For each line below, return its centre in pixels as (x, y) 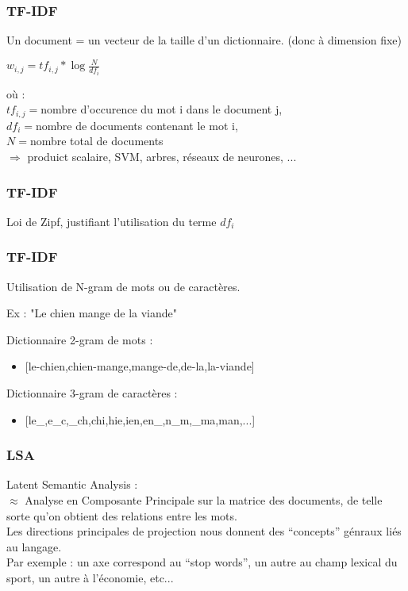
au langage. (34, 546)
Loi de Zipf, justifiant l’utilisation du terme (112, 221)
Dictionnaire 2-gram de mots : (80, 339)
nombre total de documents (96, 141)
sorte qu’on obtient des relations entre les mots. (122, 515)
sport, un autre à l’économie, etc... (90, 578)
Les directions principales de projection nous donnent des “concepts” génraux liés (204, 531)
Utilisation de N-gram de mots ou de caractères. (123, 286)
